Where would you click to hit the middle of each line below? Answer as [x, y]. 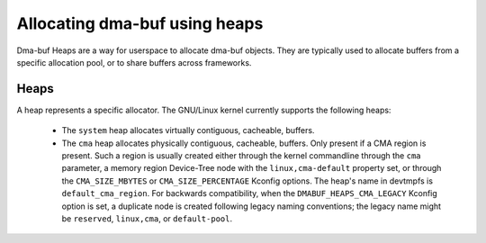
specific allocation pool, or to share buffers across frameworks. [134, 62]
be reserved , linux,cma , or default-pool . [147, 218]
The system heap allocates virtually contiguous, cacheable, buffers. [188, 130]
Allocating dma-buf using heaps [140, 23]
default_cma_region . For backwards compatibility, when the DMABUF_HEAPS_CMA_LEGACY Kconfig [250, 193]
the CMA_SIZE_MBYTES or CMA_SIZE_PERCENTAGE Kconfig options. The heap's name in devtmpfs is [247, 181]
